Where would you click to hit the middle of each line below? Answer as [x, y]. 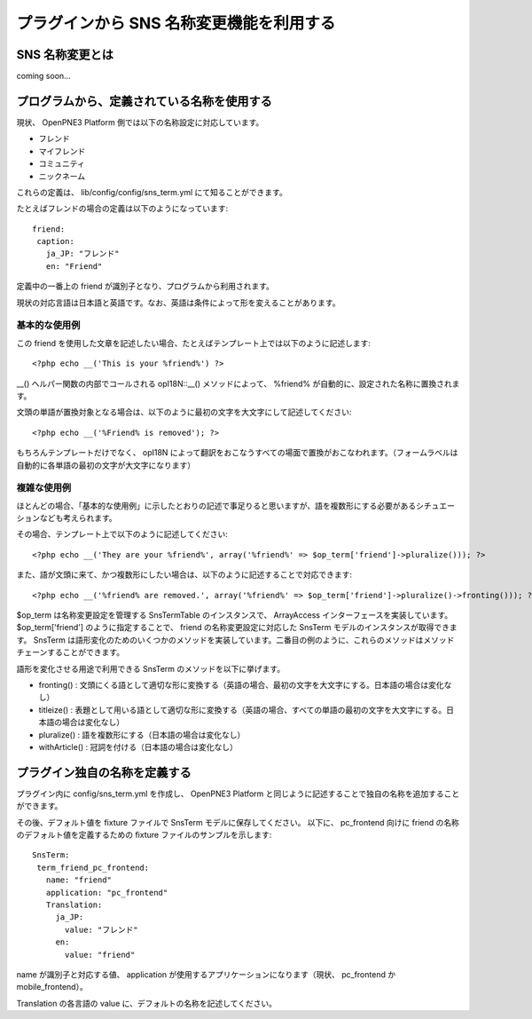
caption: [55, 241]
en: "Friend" [74, 266]
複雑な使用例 [44, 488]
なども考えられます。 [78, 518]
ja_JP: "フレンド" [82, 254]
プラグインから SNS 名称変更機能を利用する [176, 23]
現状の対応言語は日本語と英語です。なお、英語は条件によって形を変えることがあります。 [178, 303]
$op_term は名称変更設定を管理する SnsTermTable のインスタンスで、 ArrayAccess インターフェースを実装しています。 [234, 615]
